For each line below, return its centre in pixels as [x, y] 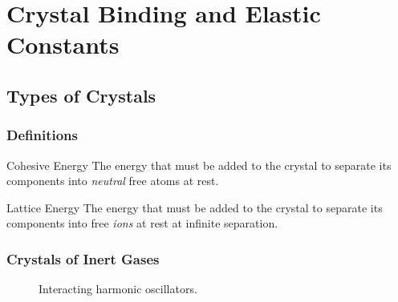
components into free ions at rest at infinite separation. [142, 223]
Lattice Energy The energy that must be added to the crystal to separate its [195, 207]
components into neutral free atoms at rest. [113, 181]
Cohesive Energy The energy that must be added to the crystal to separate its [199, 165]
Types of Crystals [81, 95]
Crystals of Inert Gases [83, 258]
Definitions [42, 135]
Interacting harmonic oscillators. [118, 289]
